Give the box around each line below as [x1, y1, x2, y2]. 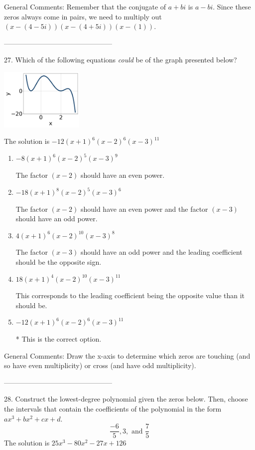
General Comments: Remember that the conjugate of [4, 1, 166, 11]
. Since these [213, 1, 251, 11]
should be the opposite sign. [15, 257, 102, 267]
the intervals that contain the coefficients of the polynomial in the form [4, 404, 222, 414]
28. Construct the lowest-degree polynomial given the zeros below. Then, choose [4, 394, 248, 404]
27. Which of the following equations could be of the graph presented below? [4, 54, 237, 65]
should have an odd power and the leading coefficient [80, 247, 243, 257]
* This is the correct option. [15, 334, 102, 344]
